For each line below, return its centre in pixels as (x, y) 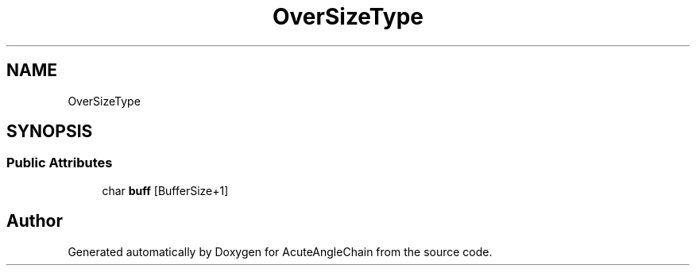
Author (35, 221)
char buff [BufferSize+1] (165, 190)
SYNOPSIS (50, 132)
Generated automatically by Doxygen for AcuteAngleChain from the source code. (280, 251)
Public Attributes (60, 163)
